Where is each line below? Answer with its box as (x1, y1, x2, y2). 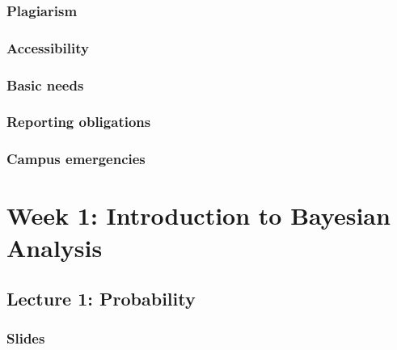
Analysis (6, 230, 103, 264)
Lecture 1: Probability (6, 286, 196, 311)
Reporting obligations (6, 112, 151, 132)
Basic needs (6, 74, 84, 95)
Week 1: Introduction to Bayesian (6, 199, 391, 232)
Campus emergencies (6, 149, 146, 169)
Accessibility (6, 37, 89, 57)
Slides (6, 328, 45, 348)
